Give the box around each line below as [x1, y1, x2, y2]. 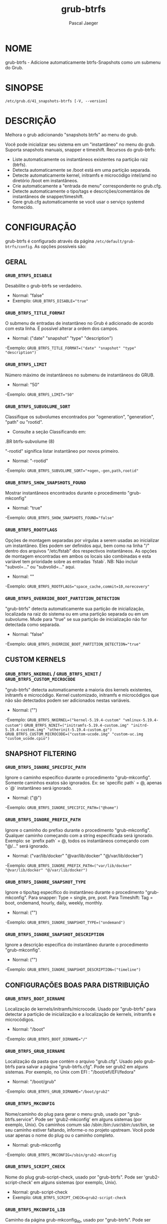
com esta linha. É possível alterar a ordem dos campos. [5, 325, 118, 331]
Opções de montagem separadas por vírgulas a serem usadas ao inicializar [5, 537, 160, 543]
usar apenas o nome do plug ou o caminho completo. [5, 1132, 114, 1138]
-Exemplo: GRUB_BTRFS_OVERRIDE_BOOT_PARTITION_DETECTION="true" [5, 640, 141, 647]
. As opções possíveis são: [31, 243, 87, 249]
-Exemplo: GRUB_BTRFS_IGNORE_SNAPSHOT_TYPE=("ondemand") [5, 919, 125, 925]
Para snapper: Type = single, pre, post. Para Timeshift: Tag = [28, 895, 153, 901]
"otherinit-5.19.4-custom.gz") [47, 727, 112, 732]
